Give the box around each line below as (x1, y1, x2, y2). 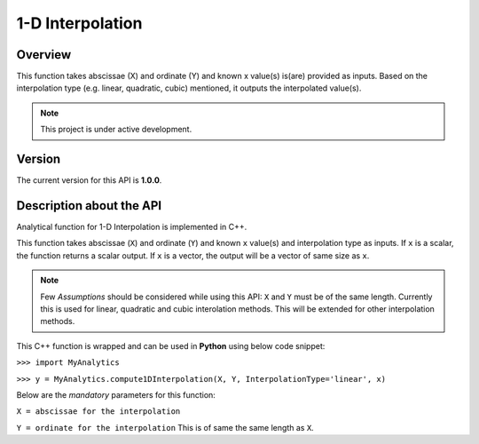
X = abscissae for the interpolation (16, 407, 181, 416)
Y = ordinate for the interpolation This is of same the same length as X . (16, 422, 314, 432)
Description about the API (16, 198, 162, 213)
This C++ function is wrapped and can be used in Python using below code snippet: (16, 340, 326, 351)
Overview (16, 47, 72, 62)
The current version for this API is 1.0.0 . (16, 175, 162, 186)
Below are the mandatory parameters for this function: (16, 389, 216, 400)
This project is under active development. (40, 124, 192, 135)
